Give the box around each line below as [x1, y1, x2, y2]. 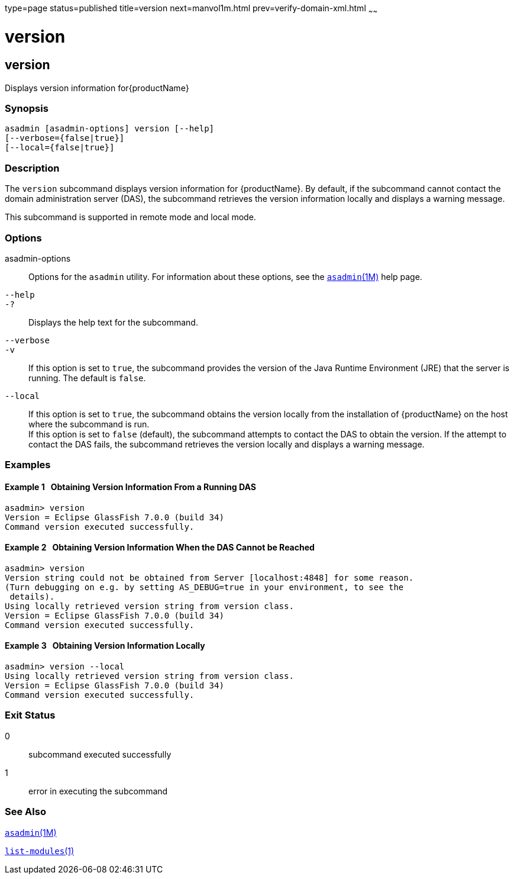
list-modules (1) [5, 845, 75, 856]
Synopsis [5, 102, 49, 115]
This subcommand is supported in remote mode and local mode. [5, 212, 256, 223]
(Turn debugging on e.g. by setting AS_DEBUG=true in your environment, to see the [5, 582, 404, 592]
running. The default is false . [28, 372, 146, 383]
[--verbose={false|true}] [5, 133, 125, 143]
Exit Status [5, 709, 56, 722]
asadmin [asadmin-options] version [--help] [5, 124, 215, 134]
